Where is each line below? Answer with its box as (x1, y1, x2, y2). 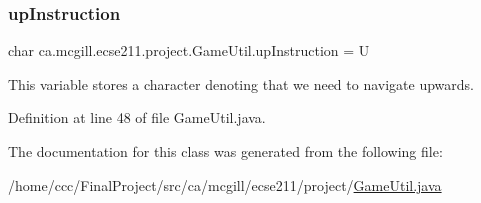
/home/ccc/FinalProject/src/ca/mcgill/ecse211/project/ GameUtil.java (8, 174, 442, 195)
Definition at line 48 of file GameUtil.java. (8, 107, 266, 128)
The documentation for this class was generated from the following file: (8, 141, 443, 161)
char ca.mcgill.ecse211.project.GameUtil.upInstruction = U (8, 40, 370, 61)
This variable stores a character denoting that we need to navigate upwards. (8, 73, 474, 94)
